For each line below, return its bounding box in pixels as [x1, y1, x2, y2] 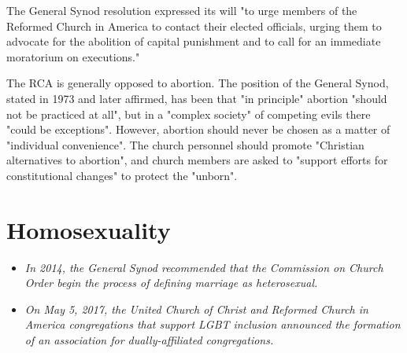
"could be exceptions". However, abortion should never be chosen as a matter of [6, 121, 390, 138]
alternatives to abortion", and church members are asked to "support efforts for [6, 152, 388, 168]
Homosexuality [6, 213, 171, 245]
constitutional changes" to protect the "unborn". [6, 167, 238, 183]
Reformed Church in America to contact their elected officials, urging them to [6, 17, 382, 34]
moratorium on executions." [6, 48, 140, 64]
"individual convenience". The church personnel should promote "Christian [6, 136, 364, 153]
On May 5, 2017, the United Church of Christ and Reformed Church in [24, 300, 368, 317]
